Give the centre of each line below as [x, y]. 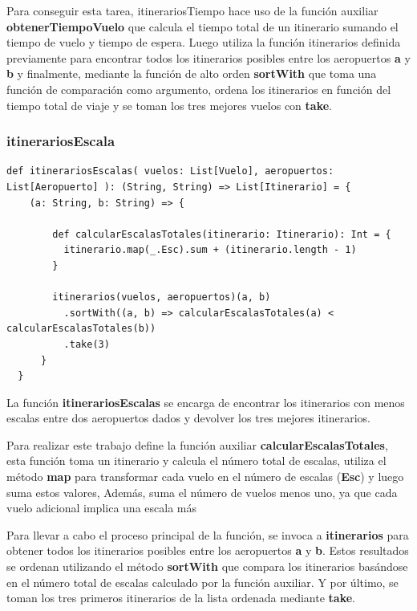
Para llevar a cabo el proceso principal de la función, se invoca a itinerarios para [208, 534]
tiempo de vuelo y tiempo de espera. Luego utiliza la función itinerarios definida [204, 42]
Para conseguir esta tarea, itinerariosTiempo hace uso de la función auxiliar [192, 10]
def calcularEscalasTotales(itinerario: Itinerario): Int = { [222, 234]
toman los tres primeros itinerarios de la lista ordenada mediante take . [181, 598]
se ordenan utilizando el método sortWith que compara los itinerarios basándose [207, 566]
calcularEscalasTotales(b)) [81, 329]
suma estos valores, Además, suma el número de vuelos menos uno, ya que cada [202, 492]
